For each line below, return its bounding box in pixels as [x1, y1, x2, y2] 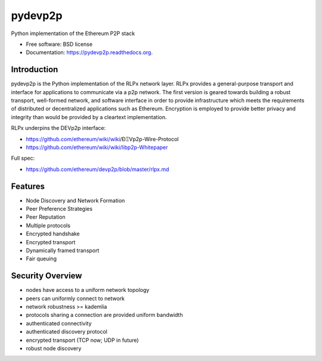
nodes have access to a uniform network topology [26, 287, 150, 294]
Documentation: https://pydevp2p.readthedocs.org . [26, 49, 153, 56]
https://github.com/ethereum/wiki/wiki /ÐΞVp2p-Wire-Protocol [26, 135, 179, 142]
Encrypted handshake [26, 230, 80, 238]
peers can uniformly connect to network [26, 295, 125, 302]
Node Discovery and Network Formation [26, 197, 125, 204]
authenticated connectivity [26, 319, 92, 327]
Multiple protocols [26, 222, 71, 229]
